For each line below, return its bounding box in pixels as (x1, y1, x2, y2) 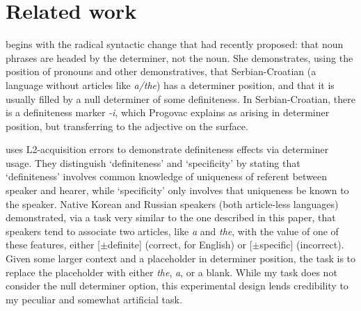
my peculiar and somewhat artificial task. (6, 292, 182, 306)
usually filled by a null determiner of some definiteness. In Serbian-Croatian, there (6, 91, 355, 106)
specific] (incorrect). (259, 237, 344, 252)
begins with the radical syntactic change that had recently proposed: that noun (6, 37, 344, 51)
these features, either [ (6, 237, 100, 252)
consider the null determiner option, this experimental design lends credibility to (6, 278, 348, 293)
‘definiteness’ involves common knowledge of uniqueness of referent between (6, 169, 328, 184)
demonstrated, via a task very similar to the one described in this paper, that (6, 210, 336, 225)
